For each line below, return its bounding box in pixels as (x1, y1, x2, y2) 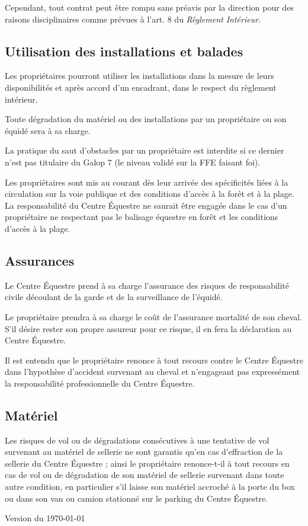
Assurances (5, 251, 75, 269)
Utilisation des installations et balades (5, 42, 243, 60)
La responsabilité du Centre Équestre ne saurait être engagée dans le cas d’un (5, 199, 287, 211)
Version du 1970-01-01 (5, 512, 85, 524)
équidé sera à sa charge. (5, 124, 91, 136)
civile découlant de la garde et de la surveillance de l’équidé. (5, 291, 223, 303)
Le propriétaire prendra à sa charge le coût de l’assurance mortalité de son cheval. (5, 310, 303, 323)
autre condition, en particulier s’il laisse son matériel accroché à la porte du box (5, 480, 295, 493)
